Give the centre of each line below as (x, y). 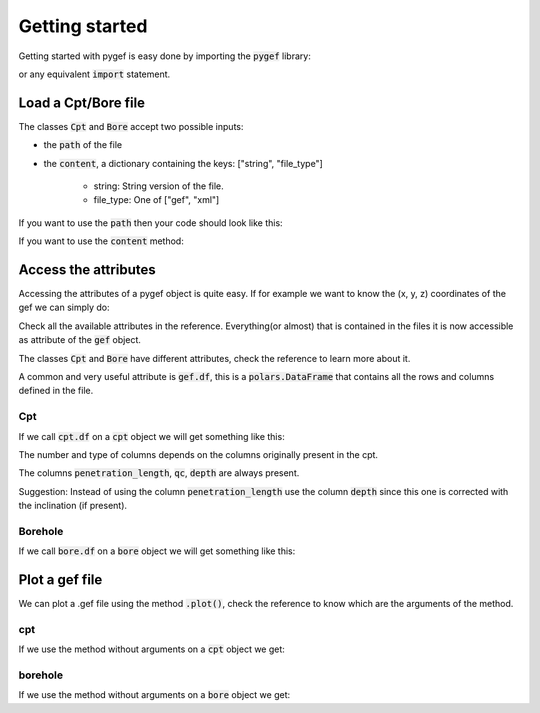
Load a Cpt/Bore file (81, 102)
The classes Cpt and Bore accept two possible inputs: (131, 126)
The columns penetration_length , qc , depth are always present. (159, 473)
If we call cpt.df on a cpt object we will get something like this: (151, 436)
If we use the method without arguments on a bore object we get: (154, 695)
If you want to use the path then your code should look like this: (151, 222)
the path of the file (83, 145)
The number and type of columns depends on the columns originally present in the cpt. (198, 454)
